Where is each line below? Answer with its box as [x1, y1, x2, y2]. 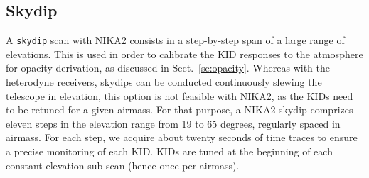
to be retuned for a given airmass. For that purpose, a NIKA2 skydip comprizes [6, 102, 353, 117]
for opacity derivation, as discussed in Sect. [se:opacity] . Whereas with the [6, 60, 330, 75]
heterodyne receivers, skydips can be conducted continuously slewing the [6, 74, 322, 89]
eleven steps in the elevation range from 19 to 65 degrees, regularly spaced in [6, 116, 341, 130]
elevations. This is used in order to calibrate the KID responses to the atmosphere [6, 46, 363, 61]
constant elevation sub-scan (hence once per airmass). [6, 157, 240, 172]
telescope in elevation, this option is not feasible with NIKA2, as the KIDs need [6, 88, 353, 103]
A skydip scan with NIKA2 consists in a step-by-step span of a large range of [6, 33, 345, 48]
